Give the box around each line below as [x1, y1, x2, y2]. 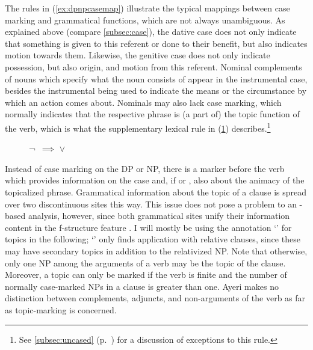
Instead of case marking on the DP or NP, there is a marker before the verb [5, 162, 285, 174]
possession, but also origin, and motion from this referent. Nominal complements [5, 60, 302, 73]
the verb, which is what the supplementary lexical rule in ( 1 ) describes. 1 [5, 120, 271, 134]
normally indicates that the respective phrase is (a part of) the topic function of [5, 108, 300, 120]
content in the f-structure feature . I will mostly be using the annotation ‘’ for [5, 221, 292, 233]
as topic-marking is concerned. [5, 303, 117, 316]
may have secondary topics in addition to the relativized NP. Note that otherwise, [5, 244, 308, 257]
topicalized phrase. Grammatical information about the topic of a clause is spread [5, 185, 307, 198]
